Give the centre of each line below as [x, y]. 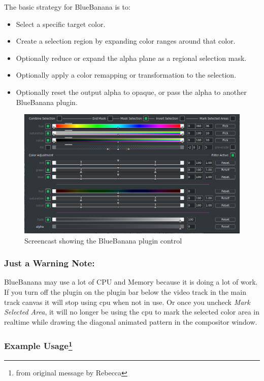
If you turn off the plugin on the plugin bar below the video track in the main [125, 292]
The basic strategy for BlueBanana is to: [67, 7]
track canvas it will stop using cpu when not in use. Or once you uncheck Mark [127, 302]
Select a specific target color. [61, 24]
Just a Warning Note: [49, 263]
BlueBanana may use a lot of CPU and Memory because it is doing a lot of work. [131, 282]
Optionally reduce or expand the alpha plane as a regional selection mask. [131, 58]
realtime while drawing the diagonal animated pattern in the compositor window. [131, 321]
